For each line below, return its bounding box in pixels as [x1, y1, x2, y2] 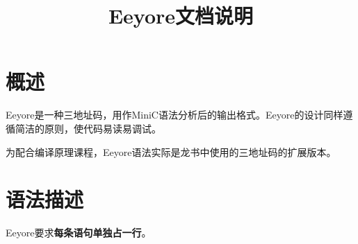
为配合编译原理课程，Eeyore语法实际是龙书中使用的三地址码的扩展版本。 [6, 144, 336, 159]
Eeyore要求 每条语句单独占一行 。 [6, 225, 152, 240]
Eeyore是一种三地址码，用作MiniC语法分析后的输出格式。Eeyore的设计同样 [6, 107, 343, 122]
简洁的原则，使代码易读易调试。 [15, 121, 161, 135]
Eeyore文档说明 [108, 1, 254, 30]
